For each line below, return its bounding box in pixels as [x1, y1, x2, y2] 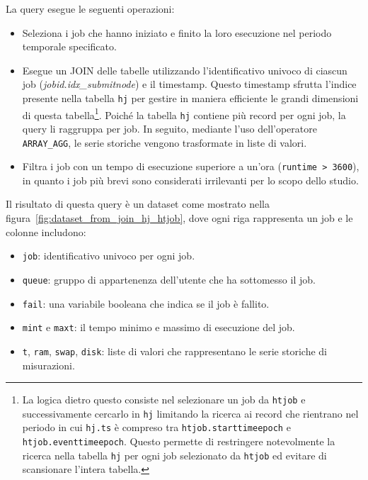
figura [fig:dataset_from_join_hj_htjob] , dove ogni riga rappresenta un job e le [6, 211, 353, 225]
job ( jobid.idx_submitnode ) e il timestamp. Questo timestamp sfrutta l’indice [22, 77, 357, 91]
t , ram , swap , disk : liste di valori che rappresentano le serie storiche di [22, 343, 328, 358]
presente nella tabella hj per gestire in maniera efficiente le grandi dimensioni [22, 90, 359, 105]
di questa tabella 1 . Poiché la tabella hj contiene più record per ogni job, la [22, 105, 346, 122]
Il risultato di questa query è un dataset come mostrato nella [6, 196, 270, 211]
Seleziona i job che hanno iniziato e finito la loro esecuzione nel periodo [22, 25, 332, 40]
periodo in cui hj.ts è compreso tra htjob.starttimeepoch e [22, 420, 291, 435]
